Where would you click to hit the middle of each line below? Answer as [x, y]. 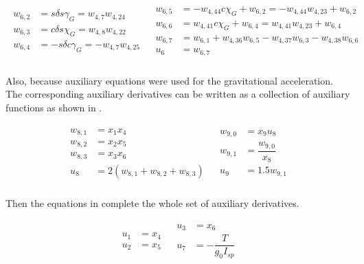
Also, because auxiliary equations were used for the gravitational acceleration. [169, 80]
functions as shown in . [54, 107]
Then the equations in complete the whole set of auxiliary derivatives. [152, 203]
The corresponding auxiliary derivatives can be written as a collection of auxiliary [178, 94]
